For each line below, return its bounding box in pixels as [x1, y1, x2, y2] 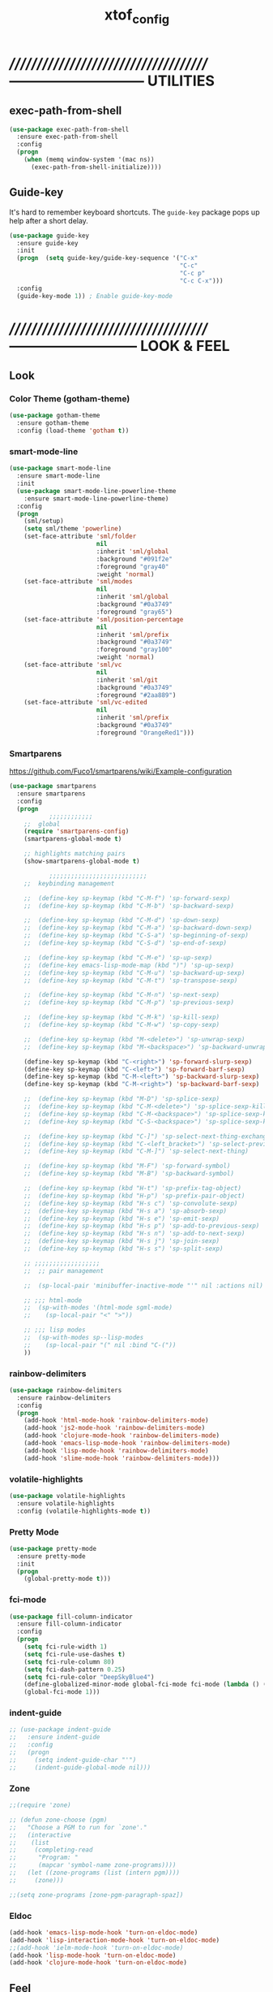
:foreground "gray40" [96, 562, 169, 570]
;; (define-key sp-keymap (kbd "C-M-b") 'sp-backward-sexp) [23, 902, 234, 910]
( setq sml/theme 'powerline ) [23, 525, 122, 533]
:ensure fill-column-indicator [16, 1620, 122, 1628]
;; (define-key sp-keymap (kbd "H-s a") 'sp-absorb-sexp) [23, 1206, 228, 1215]
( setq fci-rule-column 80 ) [23, 1657, 115, 1666]
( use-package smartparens [9, 782, 96, 790]
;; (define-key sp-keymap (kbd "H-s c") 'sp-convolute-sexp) [23, 1199, 238, 1207]
